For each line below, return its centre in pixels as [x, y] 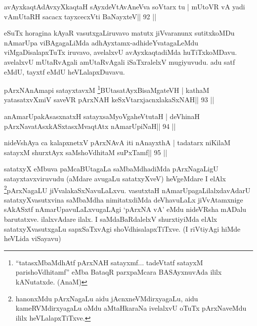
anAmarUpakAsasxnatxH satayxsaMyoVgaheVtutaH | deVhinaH [102, 116]
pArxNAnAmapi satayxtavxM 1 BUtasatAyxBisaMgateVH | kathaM [107, 89]
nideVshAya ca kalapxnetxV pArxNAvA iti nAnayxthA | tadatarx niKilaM [117, 143]
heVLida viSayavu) [33, 238]
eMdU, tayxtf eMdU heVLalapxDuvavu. [64, 71]
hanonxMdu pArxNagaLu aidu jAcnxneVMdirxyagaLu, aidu [107, 298]
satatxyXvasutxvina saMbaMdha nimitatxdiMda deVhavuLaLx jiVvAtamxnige [124, 199]
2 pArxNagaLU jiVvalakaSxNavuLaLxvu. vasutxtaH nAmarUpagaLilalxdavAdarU [127, 189]
